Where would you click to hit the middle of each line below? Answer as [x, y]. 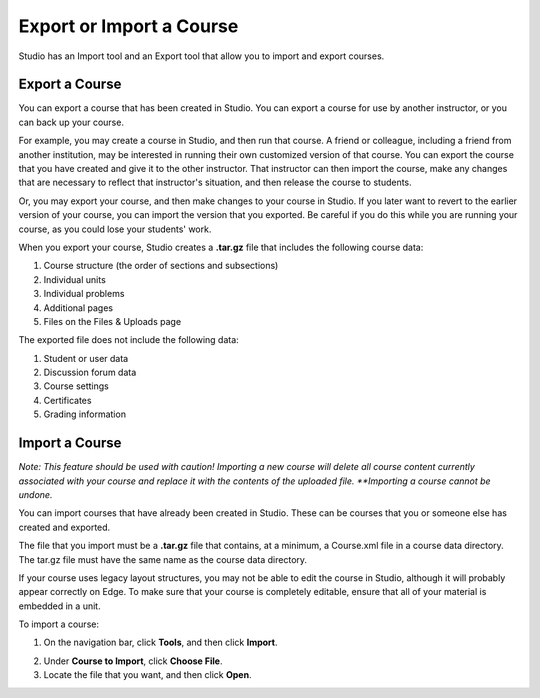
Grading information [85, 414]
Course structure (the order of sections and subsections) [161, 266]
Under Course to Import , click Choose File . [133, 661]
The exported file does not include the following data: [128, 340]
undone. [35, 494]
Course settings [76, 386]
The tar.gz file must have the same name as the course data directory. [163, 559]
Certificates [67, 400]
